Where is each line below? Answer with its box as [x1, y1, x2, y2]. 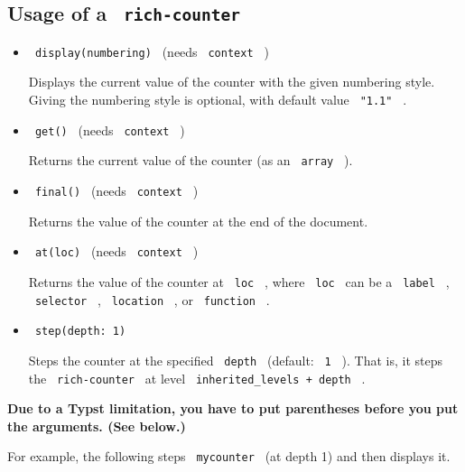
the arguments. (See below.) [7, 416, 186, 435]
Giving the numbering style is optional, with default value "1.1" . [28, 90, 407, 109]
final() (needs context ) [34, 181, 199, 199]
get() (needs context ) [34, 120, 185, 139]
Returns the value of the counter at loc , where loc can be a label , [28, 272, 450, 291]
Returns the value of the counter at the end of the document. [28, 211, 368, 230]
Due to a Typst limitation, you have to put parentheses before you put [7, 399, 459, 418]
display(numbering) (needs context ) [34, 42, 269, 60]
